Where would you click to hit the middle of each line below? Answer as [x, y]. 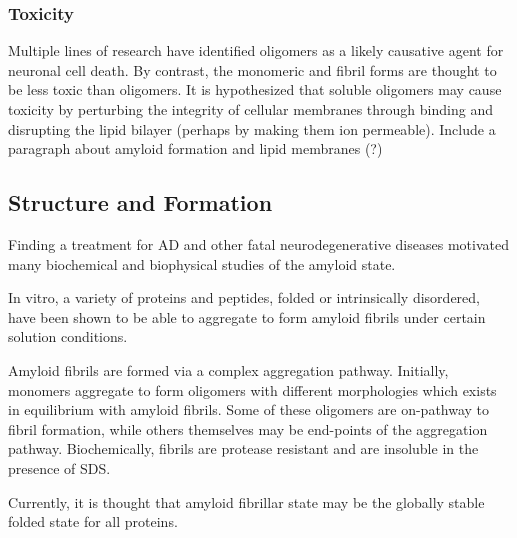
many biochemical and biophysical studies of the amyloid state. [202, 263]
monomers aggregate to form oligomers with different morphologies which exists [252, 389]
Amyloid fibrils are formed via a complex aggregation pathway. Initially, [228, 369]
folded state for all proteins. [93, 521]
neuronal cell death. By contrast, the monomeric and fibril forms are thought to [252, 69]
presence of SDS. [59, 467]
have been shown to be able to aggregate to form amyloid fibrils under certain [247, 316]
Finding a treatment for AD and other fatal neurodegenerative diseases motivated [258, 243]
